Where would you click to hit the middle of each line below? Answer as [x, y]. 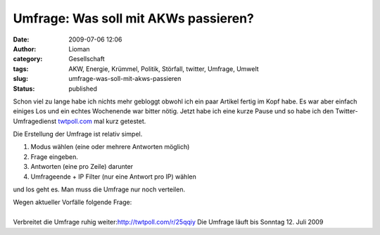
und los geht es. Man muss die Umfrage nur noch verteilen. [99, 189]
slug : [20, 79]
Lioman [80, 49]
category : [28, 59]
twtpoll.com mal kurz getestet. [102, 121]
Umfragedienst [35, 121]
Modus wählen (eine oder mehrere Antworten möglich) [110, 147]
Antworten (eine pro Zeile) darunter [82, 167]
